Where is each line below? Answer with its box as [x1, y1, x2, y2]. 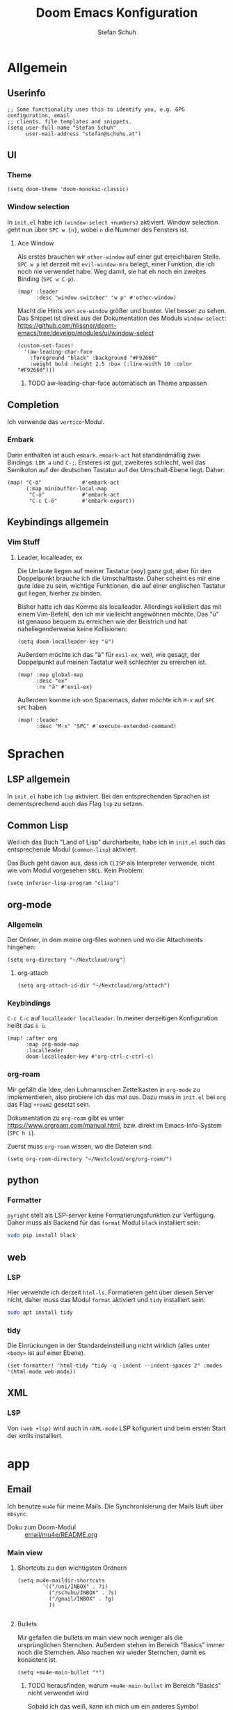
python [7, 1174, 40, 1186]
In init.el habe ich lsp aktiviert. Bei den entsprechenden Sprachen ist [7, 792, 210, 800]
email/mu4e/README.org [24, 1530, 98, 1538]
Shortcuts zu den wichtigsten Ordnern [17, 1564, 127, 1572]
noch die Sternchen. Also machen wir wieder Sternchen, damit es [17, 1648, 206, 1657]
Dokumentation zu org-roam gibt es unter [7, 1114, 124, 1122]
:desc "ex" [35, 677, 68, 684]
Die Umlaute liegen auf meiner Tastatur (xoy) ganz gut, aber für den [17, 566, 212, 575]
